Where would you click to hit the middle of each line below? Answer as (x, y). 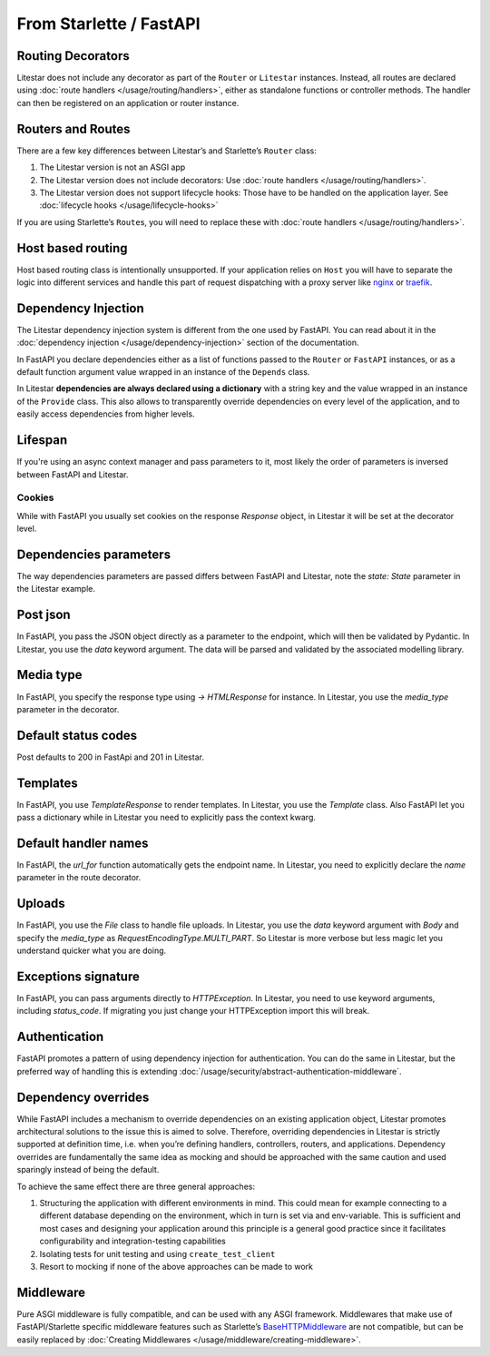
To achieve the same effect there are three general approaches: (136, 1186)
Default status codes (77, 735)
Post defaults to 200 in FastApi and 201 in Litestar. (110, 757)
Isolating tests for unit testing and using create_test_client (157, 1253)
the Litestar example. (56, 589)
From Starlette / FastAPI (108, 24)
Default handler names (83, 843)
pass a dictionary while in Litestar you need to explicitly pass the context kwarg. (167, 818)
